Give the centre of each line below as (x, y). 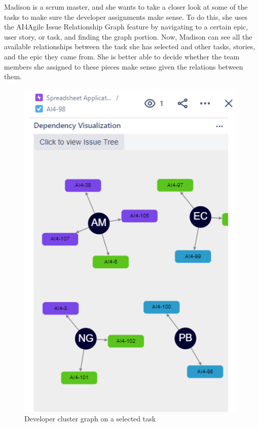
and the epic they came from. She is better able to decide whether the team (122, 56)
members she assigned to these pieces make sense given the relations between (124, 66)
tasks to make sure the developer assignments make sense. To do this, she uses (126, 17)
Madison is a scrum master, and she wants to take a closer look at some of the (126, 7)
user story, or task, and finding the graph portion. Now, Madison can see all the (128, 36)
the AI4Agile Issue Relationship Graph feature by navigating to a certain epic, (126, 27)
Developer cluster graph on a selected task (90, 419)
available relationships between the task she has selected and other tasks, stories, (130, 46)
